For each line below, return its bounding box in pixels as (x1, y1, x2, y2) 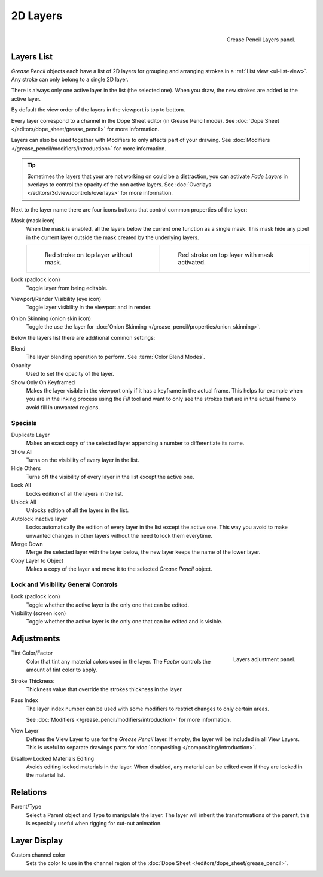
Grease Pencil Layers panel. (226, 36, 295, 43)
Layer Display (11, 835, 63, 845)
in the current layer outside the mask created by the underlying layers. (26, 234, 200, 241)
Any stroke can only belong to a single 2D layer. (11, 76, 129, 83)
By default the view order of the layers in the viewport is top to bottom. (11, 106, 185, 113)
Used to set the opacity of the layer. (26, 370, 114, 378)
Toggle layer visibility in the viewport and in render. (26, 303, 152, 311)
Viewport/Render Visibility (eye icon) (11, 296, 102, 303)
